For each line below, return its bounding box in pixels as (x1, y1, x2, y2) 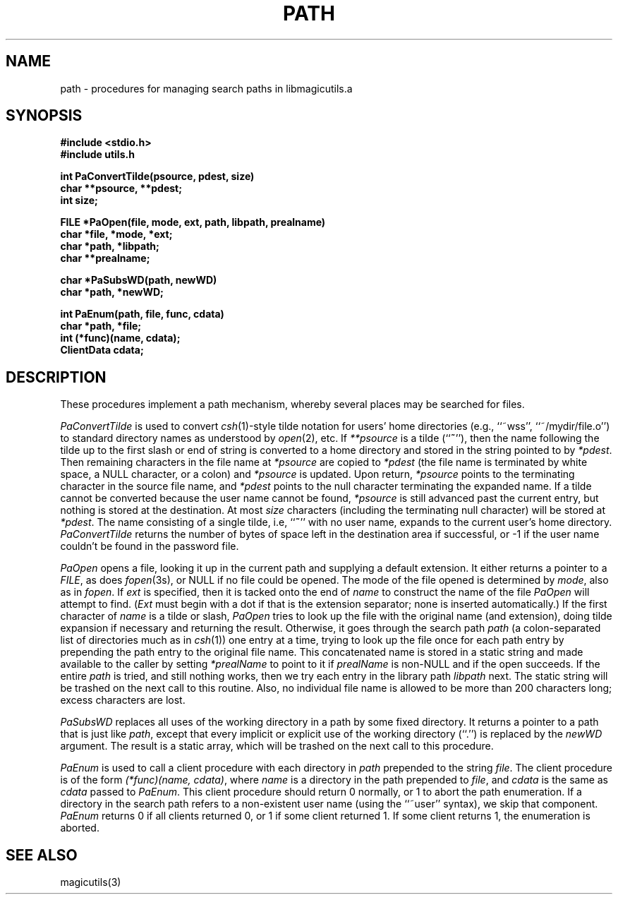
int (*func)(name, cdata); (60, 332, 181, 344)
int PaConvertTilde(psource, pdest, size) (60, 170, 255, 183)
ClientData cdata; (60, 344, 144, 356)
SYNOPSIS (6, 107, 83, 125)
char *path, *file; (60, 320, 142, 332)
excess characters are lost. (60, 694, 186, 707)
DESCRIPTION (6, 368, 107, 386)
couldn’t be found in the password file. (60, 540, 239, 553)
